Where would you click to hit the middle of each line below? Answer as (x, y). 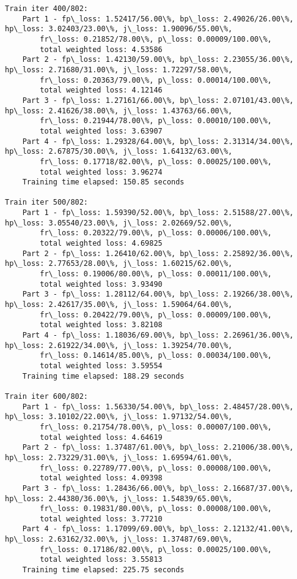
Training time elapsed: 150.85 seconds (103, 182)
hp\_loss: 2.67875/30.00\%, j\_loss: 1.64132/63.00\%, (119, 152)
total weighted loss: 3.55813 (101, 560)
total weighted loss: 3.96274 (101, 172)
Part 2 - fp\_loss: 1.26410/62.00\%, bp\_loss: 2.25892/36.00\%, (158, 253)
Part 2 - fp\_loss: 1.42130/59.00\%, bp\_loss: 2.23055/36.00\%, (158, 60)
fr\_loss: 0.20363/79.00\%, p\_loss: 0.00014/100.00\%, (156, 80)
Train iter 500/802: (47, 202)
